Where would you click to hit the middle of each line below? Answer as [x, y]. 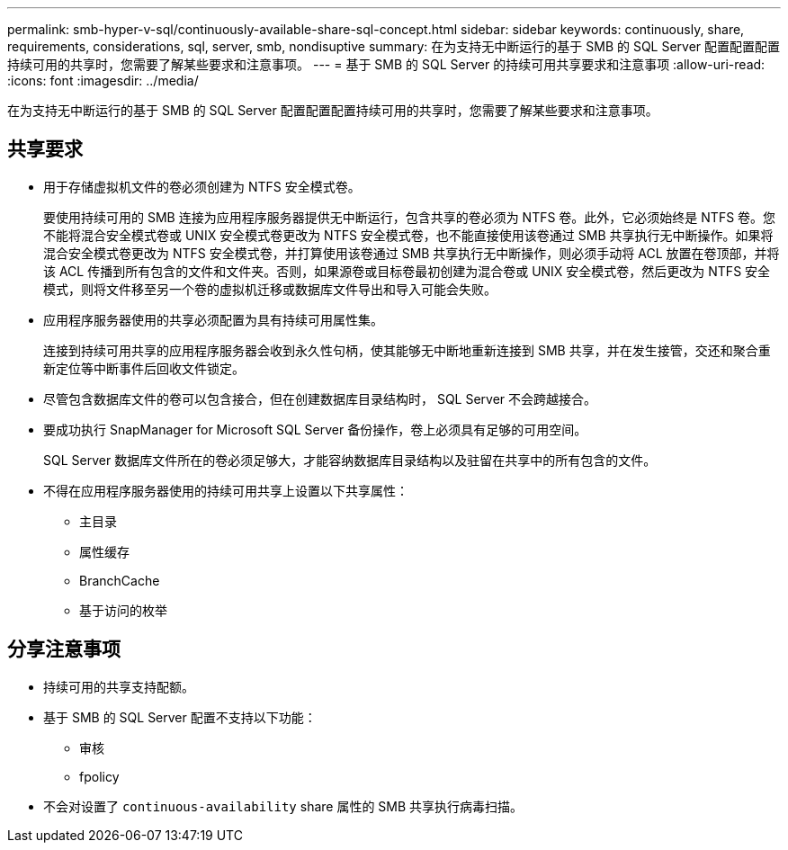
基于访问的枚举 [123, 610]
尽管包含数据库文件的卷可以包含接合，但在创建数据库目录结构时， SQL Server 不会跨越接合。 [320, 398]
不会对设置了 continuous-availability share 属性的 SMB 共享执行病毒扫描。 [283, 806]
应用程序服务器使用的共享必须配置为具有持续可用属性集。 [213, 319]
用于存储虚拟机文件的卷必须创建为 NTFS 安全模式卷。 [202, 186]
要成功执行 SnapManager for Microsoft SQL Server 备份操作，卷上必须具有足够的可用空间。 [315, 429]
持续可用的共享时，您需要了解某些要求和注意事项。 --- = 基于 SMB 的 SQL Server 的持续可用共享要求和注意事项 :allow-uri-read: [386, 64]
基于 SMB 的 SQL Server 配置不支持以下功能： [180, 717]
